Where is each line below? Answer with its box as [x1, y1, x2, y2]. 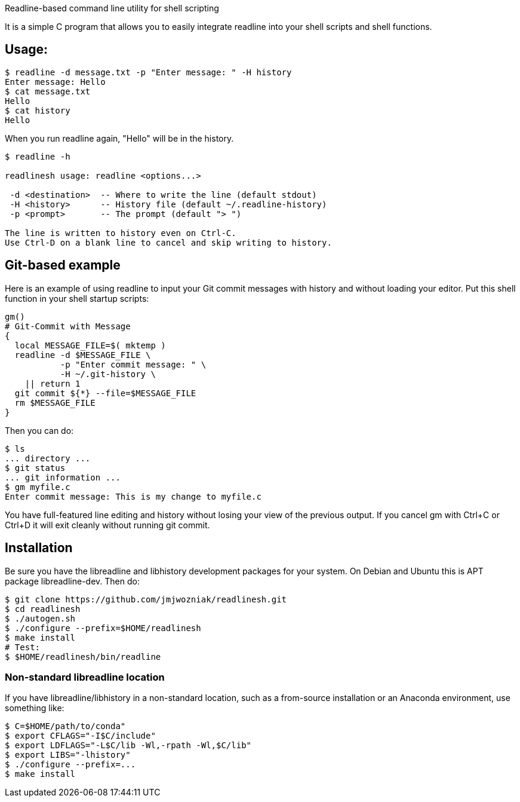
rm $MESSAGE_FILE [14, 397, 96, 408]
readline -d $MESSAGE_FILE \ [14, 350, 151, 360]
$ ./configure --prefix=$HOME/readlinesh [5, 623, 201, 633]
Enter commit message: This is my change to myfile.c [5, 491, 261, 501]
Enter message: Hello [5, 76, 106, 87]
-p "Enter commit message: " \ [60, 359, 207, 369]
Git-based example [5, 258, 121, 273]
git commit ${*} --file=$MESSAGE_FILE [14, 388, 196, 398]
